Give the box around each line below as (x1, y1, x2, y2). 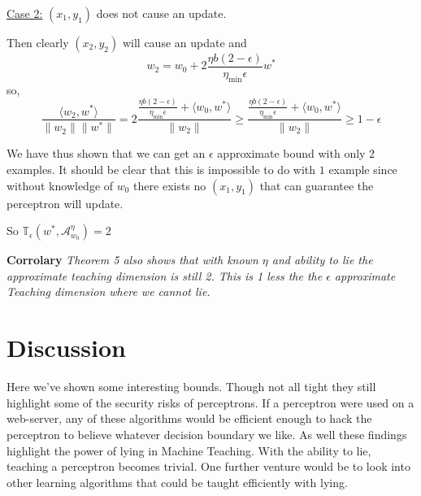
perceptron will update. (7, 194, 124, 211)
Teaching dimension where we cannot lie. (7, 283, 210, 300)
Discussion (7, 331, 126, 364)
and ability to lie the (271, 251, 373, 268)
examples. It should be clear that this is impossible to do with (7, 161, 316, 178)
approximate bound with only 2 (217, 145, 375, 162)
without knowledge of (7, 176, 114, 194)
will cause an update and (122, 34, 247, 50)
